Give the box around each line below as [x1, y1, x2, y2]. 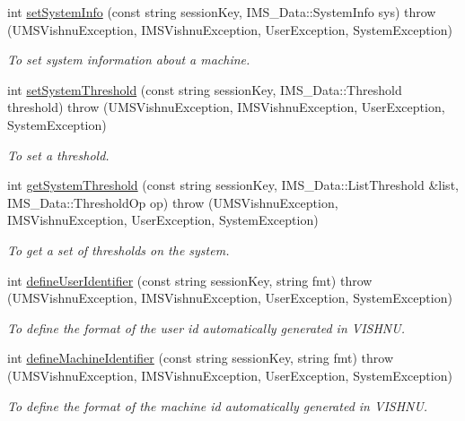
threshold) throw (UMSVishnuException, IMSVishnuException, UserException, [7, 98, 445, 116]
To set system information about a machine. [7, 50, 250, 69]
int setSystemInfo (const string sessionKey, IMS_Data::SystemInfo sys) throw [7, 3, 436, 21]
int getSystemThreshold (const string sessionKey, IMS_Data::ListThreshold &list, [7, 176, 459, 194]
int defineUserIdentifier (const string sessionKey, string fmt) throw [7, 271, 373, 289]
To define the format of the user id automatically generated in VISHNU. [7, 318, 405, 337]
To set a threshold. [7, 145, 110, 164]
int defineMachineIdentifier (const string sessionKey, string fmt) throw [7, 348, 393, 367]
